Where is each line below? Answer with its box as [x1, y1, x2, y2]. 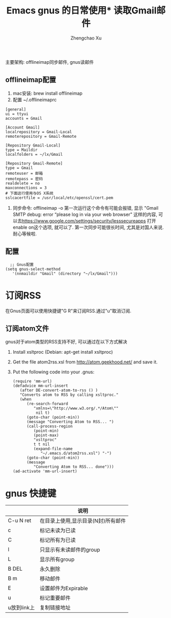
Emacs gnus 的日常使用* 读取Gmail [6, 5, 157, 16]
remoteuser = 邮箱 [5, 171, 43, 176]
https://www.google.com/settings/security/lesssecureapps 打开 [22, 217, 156, 224]
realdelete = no [5, 180, 40, 186]
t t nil [33, 442, 50, 447]
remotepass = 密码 [5, 176, 43, 181]
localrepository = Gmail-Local [5, 129, 72, 134]
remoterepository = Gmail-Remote [5, 134, 77, 139]
